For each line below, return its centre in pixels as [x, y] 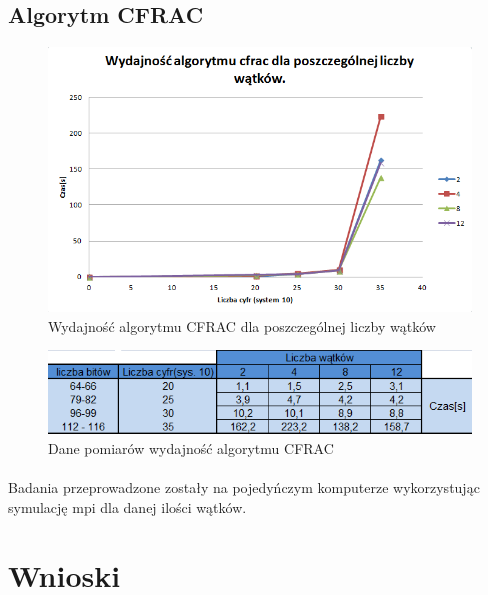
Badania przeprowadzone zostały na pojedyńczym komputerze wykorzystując [244, 486]
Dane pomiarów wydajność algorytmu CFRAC [191, 447]
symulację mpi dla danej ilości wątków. [127, 506]
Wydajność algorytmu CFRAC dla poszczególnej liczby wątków [242, 325]
